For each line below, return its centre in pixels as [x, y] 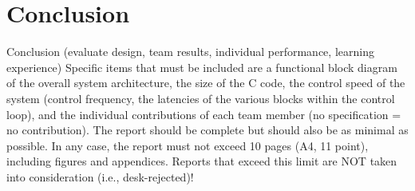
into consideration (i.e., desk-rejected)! [100, 176]
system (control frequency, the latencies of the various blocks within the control [201, 98]
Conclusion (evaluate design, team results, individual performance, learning [190, 52]
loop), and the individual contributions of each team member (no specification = [204, 114]
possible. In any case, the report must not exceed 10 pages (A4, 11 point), [188, 145]
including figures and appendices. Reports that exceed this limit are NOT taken [202, 161]
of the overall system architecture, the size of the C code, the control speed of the [206, 83]
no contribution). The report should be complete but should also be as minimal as [207, 130]
